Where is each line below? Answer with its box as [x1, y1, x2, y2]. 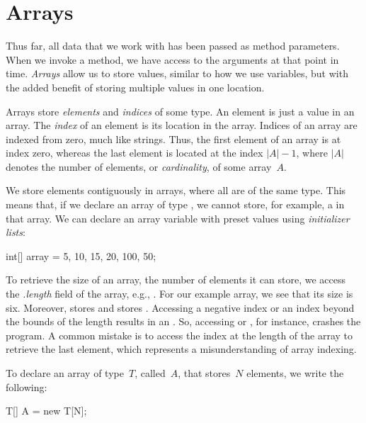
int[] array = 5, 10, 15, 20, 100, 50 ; [6, 248, 156, 263]
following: [6, 379, 47, 394]
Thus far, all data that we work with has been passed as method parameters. [6, 38, 340, 53]
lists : [6, 225, 25, 239]
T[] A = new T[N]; [6, 403, 87, 418]
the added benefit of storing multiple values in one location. [6, 79, 265, 94]
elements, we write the [246, 366, 344, 380]
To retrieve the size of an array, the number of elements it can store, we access [6, 272, 346, 287]
